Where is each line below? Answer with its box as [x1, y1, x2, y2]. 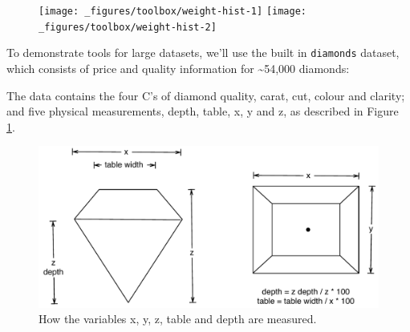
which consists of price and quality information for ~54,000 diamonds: [6, 59, 350, 76]
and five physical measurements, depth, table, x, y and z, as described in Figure [6, 103, 399, 119]
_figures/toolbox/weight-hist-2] [39, 21, 217, 33]
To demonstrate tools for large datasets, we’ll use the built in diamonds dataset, [6, 44, 400, 61]
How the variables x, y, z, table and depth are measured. [39, 310, 317, 327]
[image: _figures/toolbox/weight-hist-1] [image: [39, 6, 306, 17]
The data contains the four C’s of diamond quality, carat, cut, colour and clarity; [6, 87, 405, 103]
